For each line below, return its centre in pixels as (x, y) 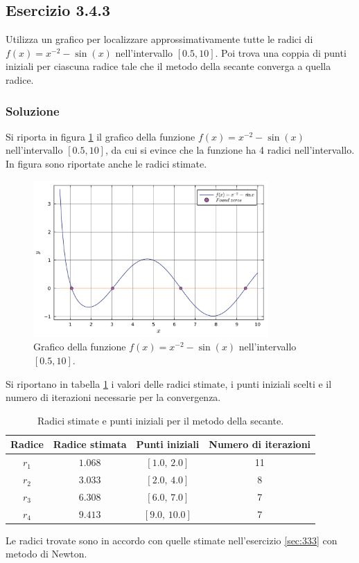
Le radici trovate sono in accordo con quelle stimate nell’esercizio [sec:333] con (172, 540)
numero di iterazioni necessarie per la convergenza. (113, 397)
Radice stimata (90, 444)
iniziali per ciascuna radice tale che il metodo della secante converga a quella (168, 66)
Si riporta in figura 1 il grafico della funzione (100, 136)
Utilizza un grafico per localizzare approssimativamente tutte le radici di (159, 39)
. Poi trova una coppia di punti (281, 52)
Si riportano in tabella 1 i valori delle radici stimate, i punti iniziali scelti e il (169, 383)
